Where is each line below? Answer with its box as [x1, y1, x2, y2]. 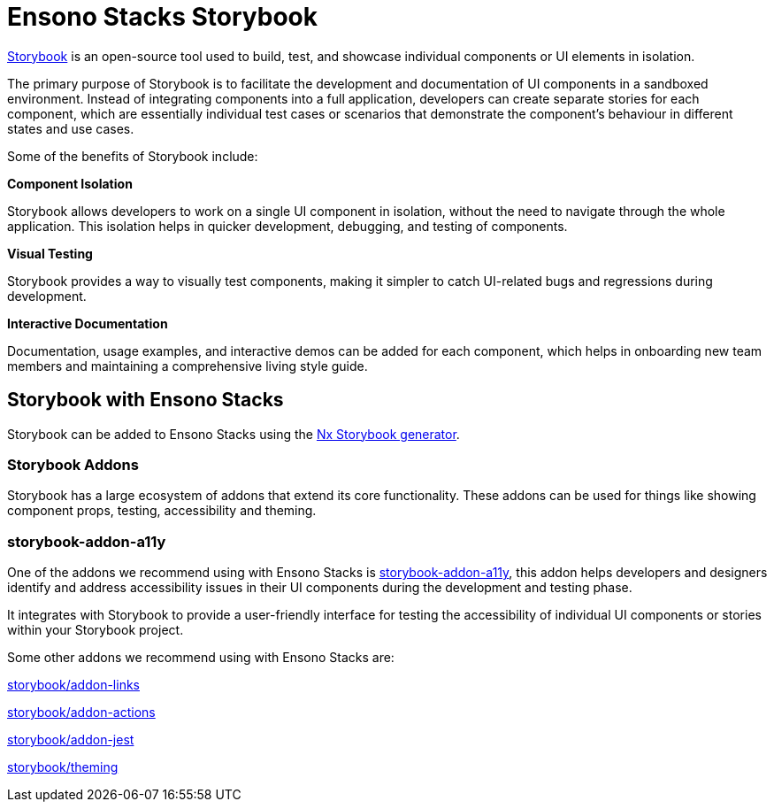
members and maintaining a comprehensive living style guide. [7, 358, 368, 374]
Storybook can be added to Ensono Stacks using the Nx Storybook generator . [7, 426, 460, 442]
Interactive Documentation [7, 315, 168, 331]
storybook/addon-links [7, 677, 140, 693]
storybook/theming [7, 759, 119, 775]
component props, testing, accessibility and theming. [7, 503, 317, 519]
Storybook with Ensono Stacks [7, 389, 284, 412]
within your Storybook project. [7, 622, 184, 638]
